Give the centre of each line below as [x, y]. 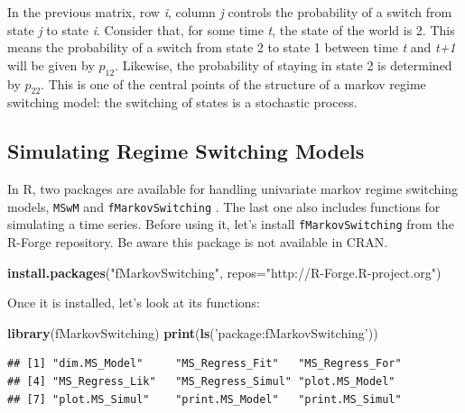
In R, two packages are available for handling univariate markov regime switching [233, 189]
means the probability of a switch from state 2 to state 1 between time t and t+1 [232, 47]
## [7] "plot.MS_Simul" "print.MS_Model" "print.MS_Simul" [205, 399]
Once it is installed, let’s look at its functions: [134, 303]
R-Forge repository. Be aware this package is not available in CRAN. [198, 242]
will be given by [51, 64]
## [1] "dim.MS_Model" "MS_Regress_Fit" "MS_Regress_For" [205, 364]
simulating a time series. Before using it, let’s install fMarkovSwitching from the [231, 224]
